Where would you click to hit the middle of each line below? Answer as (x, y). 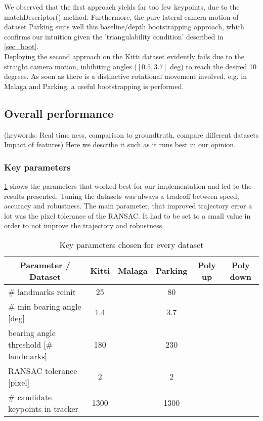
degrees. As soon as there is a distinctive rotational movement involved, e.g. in (126, 76)
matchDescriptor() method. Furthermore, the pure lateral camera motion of (121, 16)
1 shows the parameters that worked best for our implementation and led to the (128, 185)
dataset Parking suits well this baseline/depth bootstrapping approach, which (124, 27)
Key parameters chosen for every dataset (131, 244)
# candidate (30, 397)
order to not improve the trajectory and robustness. (84, 225)
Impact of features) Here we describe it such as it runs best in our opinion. (120, 144)
